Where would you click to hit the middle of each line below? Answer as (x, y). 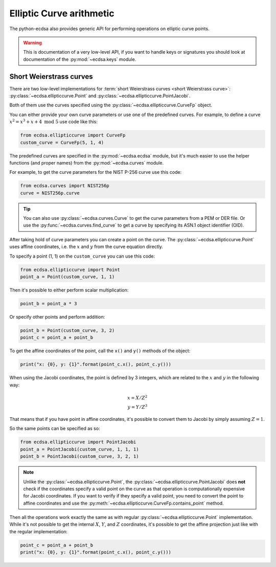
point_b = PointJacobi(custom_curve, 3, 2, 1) (79, 457)
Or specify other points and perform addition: (57, 316)
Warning (32, 42)
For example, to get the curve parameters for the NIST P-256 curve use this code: (96, 172)
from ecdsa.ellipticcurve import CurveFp (73, 135)
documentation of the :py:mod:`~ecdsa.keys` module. (80, 59)
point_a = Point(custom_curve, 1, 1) (67, 277)
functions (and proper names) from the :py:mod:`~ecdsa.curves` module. (86, 163)
